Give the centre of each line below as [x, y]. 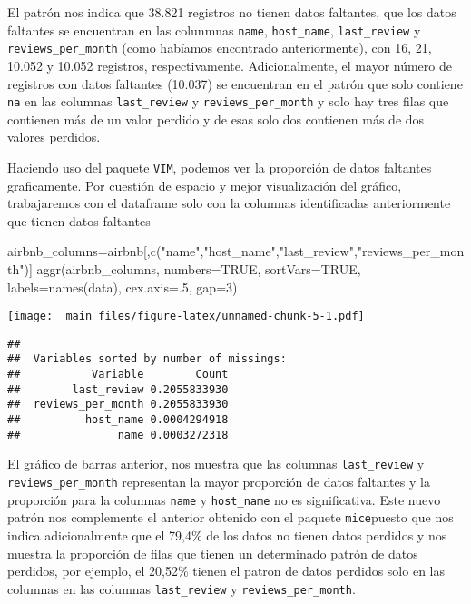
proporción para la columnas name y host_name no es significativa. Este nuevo [224, 499]
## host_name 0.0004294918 [118, 420]
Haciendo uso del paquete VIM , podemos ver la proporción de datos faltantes [220, 167]
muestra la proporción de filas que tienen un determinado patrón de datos [213, 553]
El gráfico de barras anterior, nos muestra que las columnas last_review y [216, 464]
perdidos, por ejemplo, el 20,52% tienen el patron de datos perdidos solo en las [226, 571]
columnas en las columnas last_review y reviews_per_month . [182, 588]
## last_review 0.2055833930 [118, 389]
